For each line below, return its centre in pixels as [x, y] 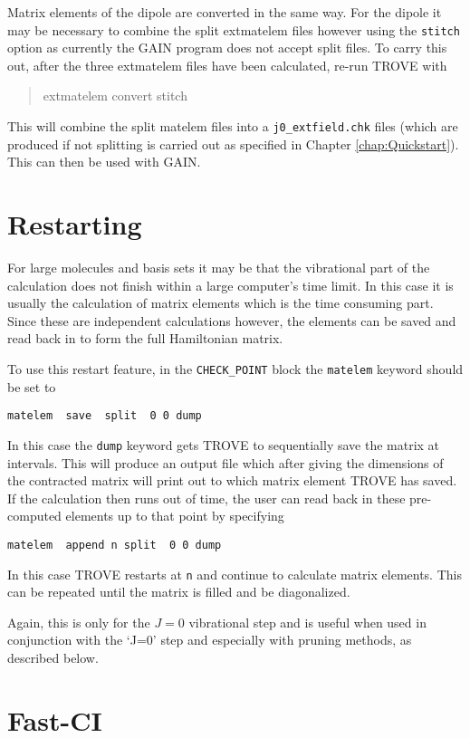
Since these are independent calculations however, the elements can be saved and [232, 320]
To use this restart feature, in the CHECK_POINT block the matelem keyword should [235, 368]
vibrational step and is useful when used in [307, 622]
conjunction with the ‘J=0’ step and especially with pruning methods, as [210, 640]
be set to [32, 386]
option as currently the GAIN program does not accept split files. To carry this [227, 48]
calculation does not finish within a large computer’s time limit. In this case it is [230, 285]
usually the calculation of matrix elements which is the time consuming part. [221, 303]
